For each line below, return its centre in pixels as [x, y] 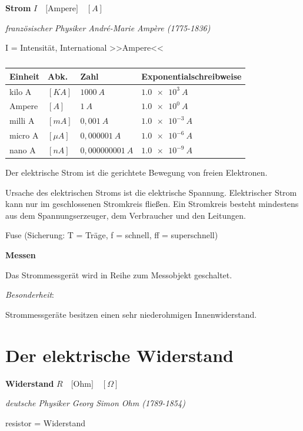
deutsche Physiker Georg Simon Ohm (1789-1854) [95, 403]
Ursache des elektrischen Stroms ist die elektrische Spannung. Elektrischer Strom [151, 192]
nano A [23, 150]
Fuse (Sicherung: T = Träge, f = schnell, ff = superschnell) [112, 235]
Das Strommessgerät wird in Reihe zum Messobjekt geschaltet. [119, 274]
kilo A [21, 91]
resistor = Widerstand [46, 422]
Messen [21, 255]
